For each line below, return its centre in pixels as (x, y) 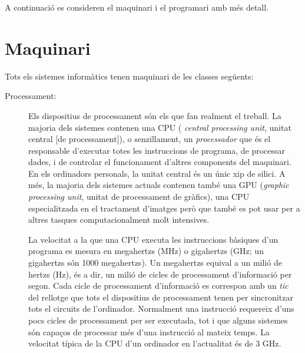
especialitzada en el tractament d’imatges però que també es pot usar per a (164, 208)
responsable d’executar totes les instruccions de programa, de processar (157, 150)
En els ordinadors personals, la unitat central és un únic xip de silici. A (157, 173)
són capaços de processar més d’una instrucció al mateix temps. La (149, 331)
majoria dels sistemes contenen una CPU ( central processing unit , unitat (160, 127)
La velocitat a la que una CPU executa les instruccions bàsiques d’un (153, 239)
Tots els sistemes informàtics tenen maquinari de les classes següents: (129, 76)
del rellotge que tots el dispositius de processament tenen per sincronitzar (161, 297)
